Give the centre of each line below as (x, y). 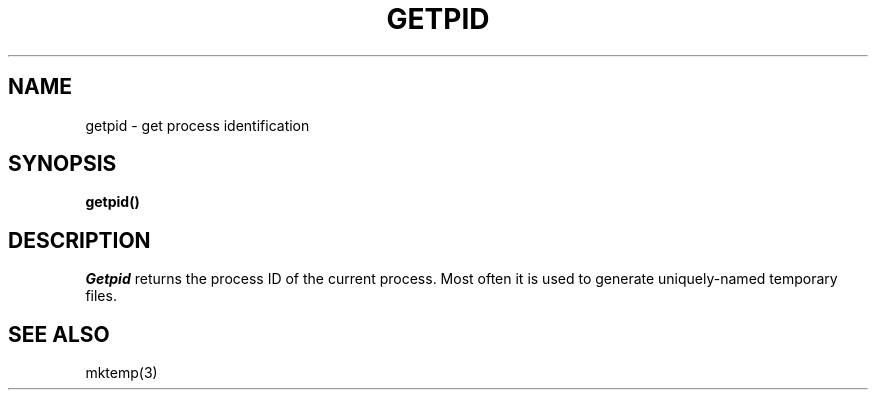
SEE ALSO (59, 334)
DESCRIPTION (79, 240)
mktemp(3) (121, 373)
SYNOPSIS (62, 164)
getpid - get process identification (197, 125)
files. (101, 296)
